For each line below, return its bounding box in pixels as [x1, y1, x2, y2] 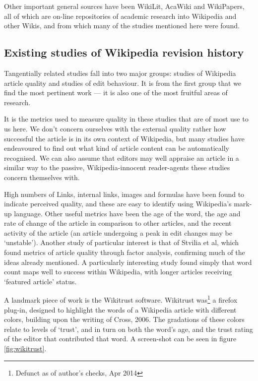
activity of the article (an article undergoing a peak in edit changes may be [4, 227, 232, 238]
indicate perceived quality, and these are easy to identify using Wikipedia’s [4, 198, 232, 209]
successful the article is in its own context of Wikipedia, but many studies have [4, 133, 245, 143]
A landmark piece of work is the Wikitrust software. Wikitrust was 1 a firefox [4, 293, 238, 305]
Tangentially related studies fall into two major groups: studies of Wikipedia [4, 67, 236, 78]
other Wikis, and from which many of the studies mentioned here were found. [4, 20, 240, 31]
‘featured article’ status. [4, 276, 77, 286]
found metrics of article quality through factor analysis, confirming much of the [4, 247, 245, 257]
